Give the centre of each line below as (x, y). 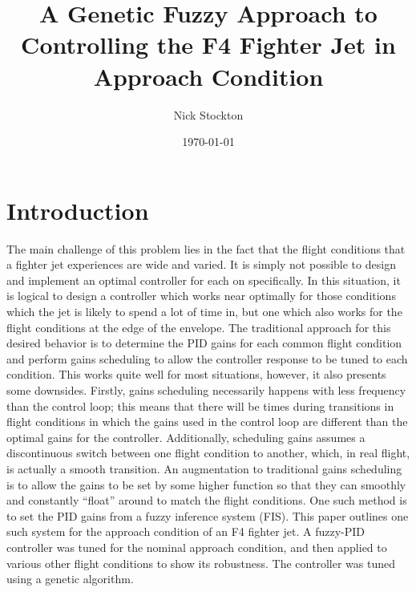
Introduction (78, 210)
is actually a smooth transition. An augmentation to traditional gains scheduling (204, 468)
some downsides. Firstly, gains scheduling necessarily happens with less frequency (206, 389)
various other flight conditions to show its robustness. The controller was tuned (201, 563)
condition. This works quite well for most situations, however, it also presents (196, 374)
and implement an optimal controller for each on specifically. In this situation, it (204, 280)
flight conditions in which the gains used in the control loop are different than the (207, 422)
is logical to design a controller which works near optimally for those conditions (201, 296)
